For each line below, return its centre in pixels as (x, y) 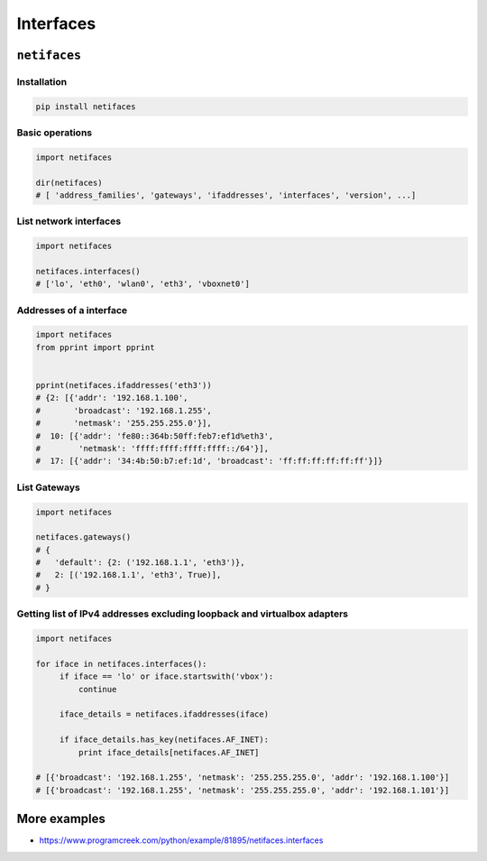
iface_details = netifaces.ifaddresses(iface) (164, 714)
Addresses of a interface (72, 310)
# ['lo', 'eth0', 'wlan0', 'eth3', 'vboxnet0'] (142, 284)
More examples (61, 819)
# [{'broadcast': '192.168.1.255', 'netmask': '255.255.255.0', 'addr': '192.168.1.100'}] (243, 778)
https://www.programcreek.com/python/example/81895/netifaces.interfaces (181, 840)
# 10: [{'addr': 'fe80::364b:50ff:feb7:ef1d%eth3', (155, 436)
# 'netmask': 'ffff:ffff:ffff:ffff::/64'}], (152, 448)
